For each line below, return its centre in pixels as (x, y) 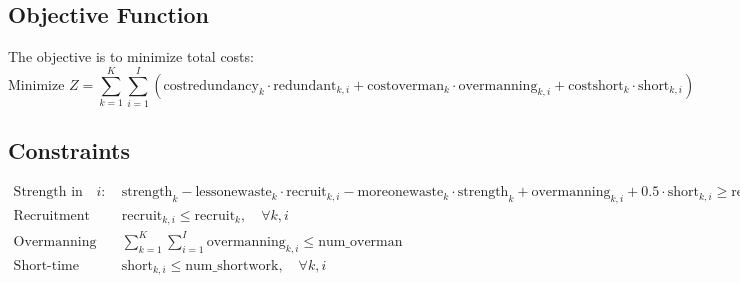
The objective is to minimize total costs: (131, 56)
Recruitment (52, 215)
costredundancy (211, 85)
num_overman (360, 241)
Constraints (69, 150)
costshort (596, 85)
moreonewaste (400, 192)
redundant (305, 85)
